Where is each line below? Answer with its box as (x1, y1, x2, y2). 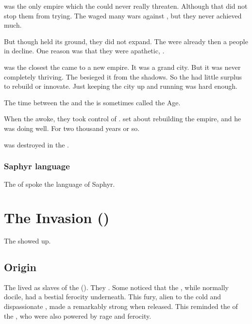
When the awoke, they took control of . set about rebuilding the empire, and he (4, 113, 241, 124)
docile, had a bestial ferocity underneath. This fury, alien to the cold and (4, 292, 221, 302)
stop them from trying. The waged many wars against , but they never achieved (4, 10, 242, 20)
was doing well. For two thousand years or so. (4, 123, 140, 133)
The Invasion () (4, 208, 110, 227)
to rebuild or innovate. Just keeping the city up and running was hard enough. (4, 81, 237, 91)
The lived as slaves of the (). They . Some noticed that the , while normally (4, 282, 229, 292)
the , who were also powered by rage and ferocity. (4, 310, 151, 321)
